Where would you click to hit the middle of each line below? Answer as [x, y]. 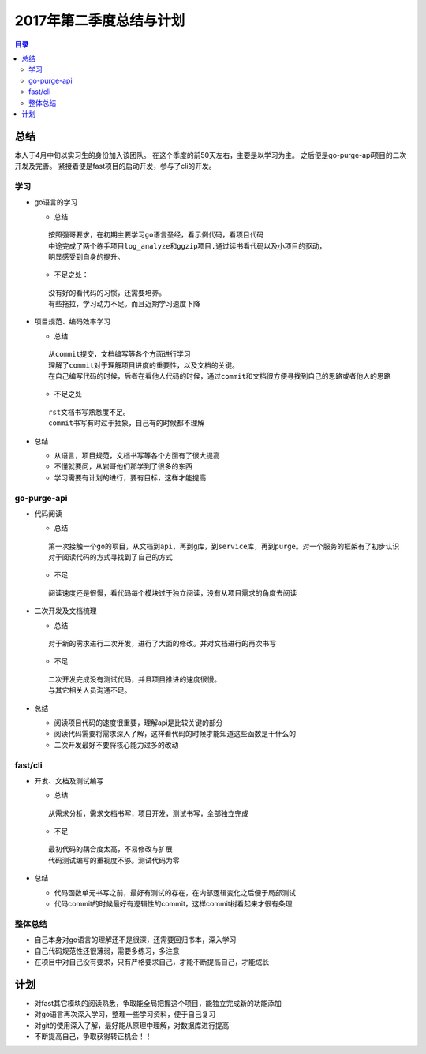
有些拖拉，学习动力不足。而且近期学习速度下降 [124, 304]
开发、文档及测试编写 [69, 780]
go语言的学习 [56, 202]
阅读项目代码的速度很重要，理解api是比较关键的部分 [138, 723]
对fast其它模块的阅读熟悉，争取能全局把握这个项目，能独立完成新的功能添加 [158, 1003]
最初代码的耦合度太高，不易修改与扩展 [110, 849]
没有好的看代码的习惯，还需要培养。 [107, 293]
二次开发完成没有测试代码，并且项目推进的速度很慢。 [135, 679]
